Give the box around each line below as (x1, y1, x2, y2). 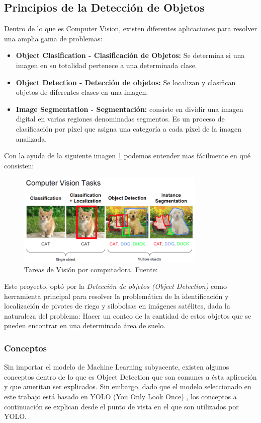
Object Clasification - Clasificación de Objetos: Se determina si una (16, 50, 245, 61)
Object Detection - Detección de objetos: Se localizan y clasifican (16, 77, 236, 87)
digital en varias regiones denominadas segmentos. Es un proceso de (16, 113, 225, 124)
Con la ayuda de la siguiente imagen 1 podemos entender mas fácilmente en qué (4, 150, 250, 161)
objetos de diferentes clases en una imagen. (16, 87, 148, 97)
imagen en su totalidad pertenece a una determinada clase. (16, 59, 197, 70)
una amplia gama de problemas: (4, 33, 103, 43)
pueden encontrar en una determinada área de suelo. (4, 320, 166, 331)
